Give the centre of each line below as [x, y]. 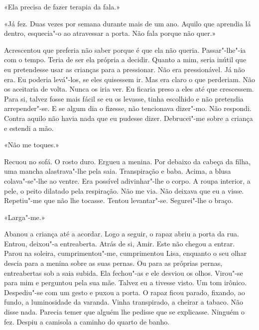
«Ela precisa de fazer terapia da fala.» [62, 6]
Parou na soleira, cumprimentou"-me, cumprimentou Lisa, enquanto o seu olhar [126, 253]
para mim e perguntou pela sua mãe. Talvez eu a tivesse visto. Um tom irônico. [126, 282]
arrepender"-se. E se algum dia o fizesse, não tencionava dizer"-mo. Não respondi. [128, 108]
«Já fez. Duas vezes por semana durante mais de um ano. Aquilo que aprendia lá [128, 23]
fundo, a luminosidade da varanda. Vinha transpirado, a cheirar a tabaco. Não [124, 302]
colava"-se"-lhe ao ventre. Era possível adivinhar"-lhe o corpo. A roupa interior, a [127, 180]
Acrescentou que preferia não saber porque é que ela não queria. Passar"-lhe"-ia [125, 50]
